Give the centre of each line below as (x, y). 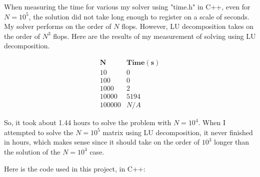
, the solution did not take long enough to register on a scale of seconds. (139, 16)
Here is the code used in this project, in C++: (75, 168)
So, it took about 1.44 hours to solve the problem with (88, 122)
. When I (212, 122)
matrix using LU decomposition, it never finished (178, 132)
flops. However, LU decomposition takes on (187, 26)
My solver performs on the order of (58, 26)
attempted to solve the (39, 132)
